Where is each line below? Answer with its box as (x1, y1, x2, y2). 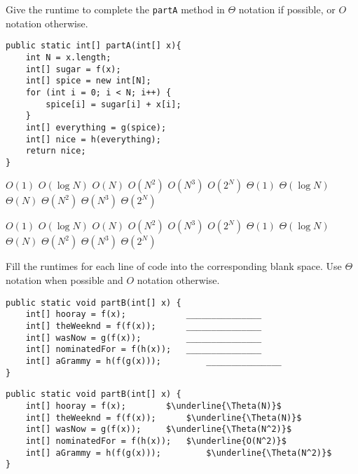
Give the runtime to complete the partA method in (6, 2, 225, 16)
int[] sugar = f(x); (25, 64, 121, 74)
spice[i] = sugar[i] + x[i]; (46, 99, 181, 109)
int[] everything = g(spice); (25, 122, 167, 133)
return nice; (25, 146, 86, 156)
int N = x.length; (25, 52, 111, 62)
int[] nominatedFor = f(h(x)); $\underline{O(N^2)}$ (25, 435, 287, 446)
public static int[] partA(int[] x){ (6, 41, 181, 51)
